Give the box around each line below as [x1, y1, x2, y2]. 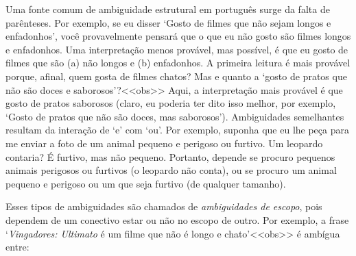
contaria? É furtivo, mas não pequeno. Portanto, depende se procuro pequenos [5, 149, 335, 164]
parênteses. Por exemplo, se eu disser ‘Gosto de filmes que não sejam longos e [5, 15, 331, 29]
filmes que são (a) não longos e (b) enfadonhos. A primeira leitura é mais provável [5, 55, 351, 70]
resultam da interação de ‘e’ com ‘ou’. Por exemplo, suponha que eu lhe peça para [5, 123, 349, 137]
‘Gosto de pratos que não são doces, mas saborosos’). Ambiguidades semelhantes [5, 109, 344, 123]
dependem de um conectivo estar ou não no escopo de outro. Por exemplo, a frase [5, 212, 349, 227]
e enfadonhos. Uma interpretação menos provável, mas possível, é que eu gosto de [5, 42, 348, 56]
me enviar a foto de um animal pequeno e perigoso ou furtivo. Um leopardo [5, 136, 323, 150]
